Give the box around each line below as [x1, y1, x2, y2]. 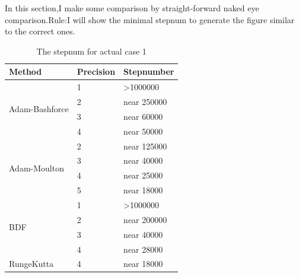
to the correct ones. [5, 25, 75, 37]
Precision [77, 65, 116, 78]
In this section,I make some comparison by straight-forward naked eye [5, 2, 259, 14]
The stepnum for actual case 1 [36, 44, 147, 57]
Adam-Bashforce [9, 103, 69, 115]
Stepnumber [123, 65, 174, 78]
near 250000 [123, 95, 167, 108]
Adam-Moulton [9, 161, 64, 174]
